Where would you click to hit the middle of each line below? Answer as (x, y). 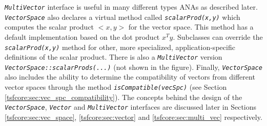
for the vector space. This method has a (191, 27)
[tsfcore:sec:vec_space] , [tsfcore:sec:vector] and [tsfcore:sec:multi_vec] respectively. (133, 117)
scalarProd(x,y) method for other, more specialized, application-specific (120, 47)
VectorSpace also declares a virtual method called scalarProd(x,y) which (122, 17)
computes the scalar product (49, 27)
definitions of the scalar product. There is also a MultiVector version (114, 57)
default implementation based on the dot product (82, 36)
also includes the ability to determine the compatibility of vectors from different (130, 77)
